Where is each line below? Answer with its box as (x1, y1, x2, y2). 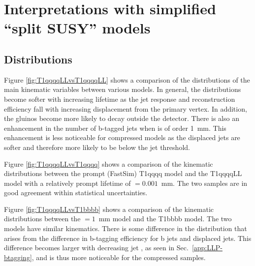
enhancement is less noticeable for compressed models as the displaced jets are (4, 132, 240, 143)
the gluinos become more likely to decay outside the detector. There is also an (4, 113, 239, 123)
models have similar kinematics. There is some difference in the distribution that (4, 223, 247, 234)
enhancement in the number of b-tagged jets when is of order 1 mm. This (4, 122, 226, 133)
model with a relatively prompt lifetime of (4, 177, 131, 188)
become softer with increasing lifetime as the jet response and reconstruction (4, 93, 235, 104)
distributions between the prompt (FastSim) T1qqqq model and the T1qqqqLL (4, 168, 242, 178)
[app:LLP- (191, 242, 223, 253)
